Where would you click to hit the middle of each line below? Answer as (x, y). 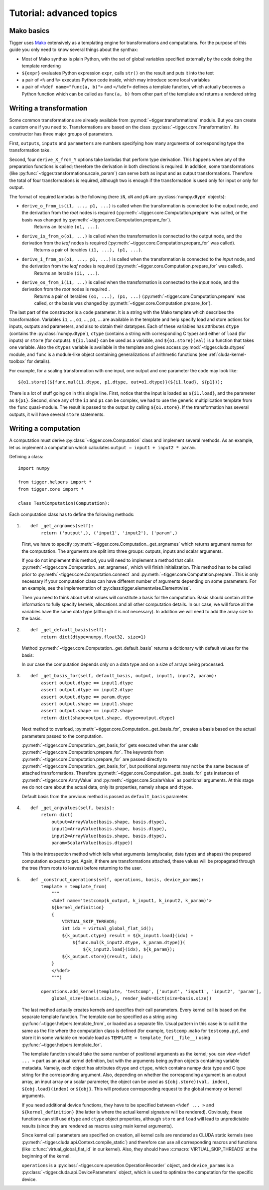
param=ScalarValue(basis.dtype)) (92, 843)
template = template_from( (74, 886)
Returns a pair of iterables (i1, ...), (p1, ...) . (88, 250)
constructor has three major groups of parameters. (62, 134)
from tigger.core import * (51, 489)
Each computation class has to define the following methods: (72, 514)
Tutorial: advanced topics (63, 13)
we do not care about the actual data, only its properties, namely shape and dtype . (107, 787)
